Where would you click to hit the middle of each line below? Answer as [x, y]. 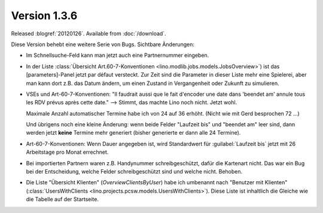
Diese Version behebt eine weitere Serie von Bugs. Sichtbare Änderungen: [103, 44]
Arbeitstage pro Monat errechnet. [67, 152]
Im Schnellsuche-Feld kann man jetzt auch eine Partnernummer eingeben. [118, 55]
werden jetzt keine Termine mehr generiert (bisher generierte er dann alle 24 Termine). [133, 133]
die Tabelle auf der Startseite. [62, 199]
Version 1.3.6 [44, 16]
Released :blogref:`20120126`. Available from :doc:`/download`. [89, 34]
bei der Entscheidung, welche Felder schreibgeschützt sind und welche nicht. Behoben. [134, 172]
